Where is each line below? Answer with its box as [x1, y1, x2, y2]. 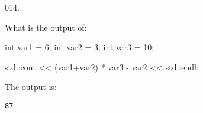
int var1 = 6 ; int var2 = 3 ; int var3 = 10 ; [5, 41, 154, 53]
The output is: [5, 80, 57, 93]
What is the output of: [5, 21, 87, 33]
